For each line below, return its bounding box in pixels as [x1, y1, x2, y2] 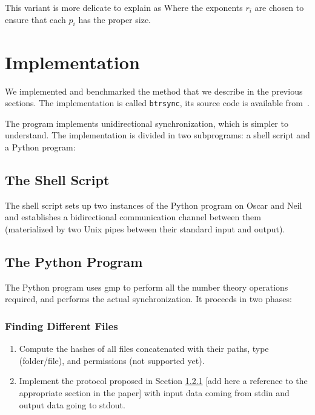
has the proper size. [78, 13, 151, 25]
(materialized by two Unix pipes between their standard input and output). [5, 222, 285, 235]
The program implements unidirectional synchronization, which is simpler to [5, 116, 288, 129]
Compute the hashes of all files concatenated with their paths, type [19, 342, 269, 355]
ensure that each [5, 13, 66, 25]
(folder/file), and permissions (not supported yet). [19, 354, 205, 366]
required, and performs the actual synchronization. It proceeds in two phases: [5, 292, 292, 305]
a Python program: [5, 140, 76, 153]
